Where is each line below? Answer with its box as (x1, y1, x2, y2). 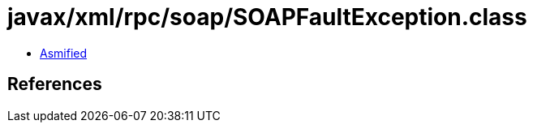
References (7, 74, 102, 95)
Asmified (40, 45, 88, 60)
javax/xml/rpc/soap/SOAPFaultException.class (7, 3, 527, 31)
